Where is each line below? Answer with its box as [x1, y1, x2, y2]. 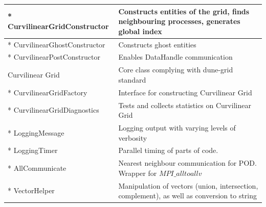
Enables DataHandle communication [118, 51, 233, 62]
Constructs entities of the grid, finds [118, 6, 250, 16]
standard [118, 74, 146, 85]
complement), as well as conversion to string [118, 190, 257, 201]
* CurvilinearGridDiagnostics [8, 105, 99, 115]
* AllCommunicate [8, 163, 66, 173]
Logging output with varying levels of [118, 122, 236, 133]
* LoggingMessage [8, 127, 64, 138]
